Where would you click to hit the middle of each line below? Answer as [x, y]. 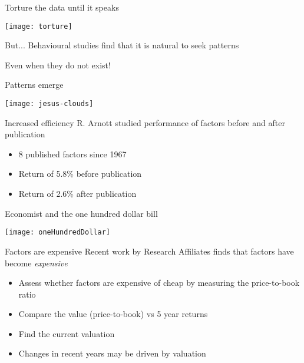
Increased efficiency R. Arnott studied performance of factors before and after [145, 122]
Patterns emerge [34, 85]
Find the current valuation [67, 333]
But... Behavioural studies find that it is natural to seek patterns [122, 45]
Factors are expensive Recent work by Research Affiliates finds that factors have [149, 251]
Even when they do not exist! [58, 65]
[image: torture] [39, 26]
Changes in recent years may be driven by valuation [112, 353]
